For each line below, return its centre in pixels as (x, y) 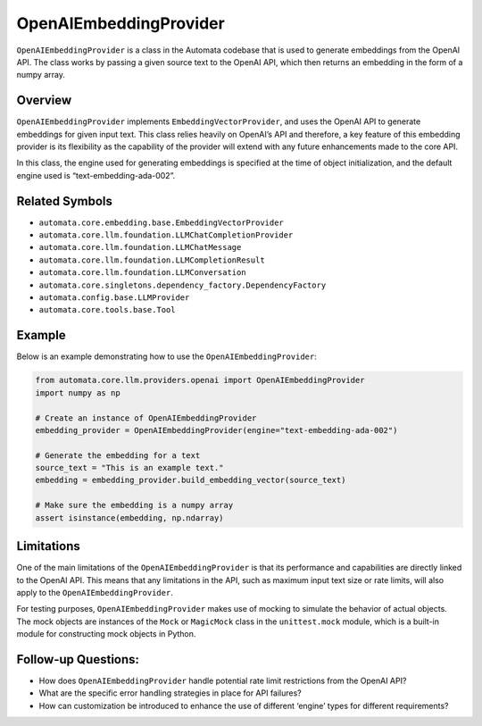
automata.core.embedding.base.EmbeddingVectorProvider (162, 222)
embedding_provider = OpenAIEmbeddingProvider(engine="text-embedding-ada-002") (216, 430)
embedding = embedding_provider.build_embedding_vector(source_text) (191, 480)
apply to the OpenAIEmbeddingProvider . (95, 592)
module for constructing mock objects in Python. (106, 634)
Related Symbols (65, 201)
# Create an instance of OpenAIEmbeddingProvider (146, 418)
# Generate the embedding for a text (118, 455)
